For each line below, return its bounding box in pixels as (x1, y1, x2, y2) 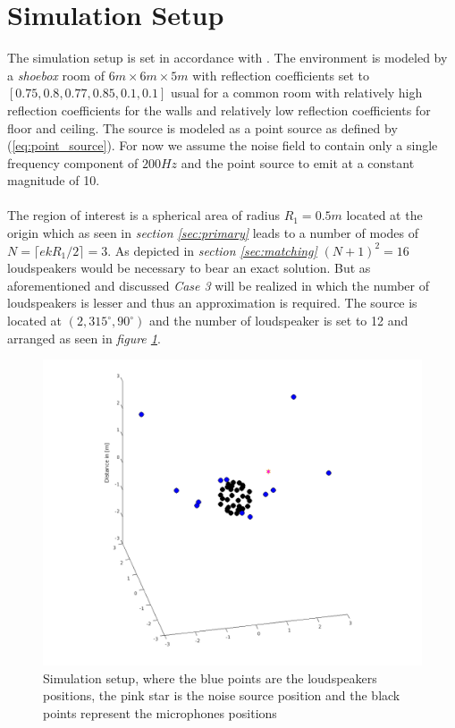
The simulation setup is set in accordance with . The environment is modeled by (7, 48, 448, 67)
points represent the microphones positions (43, 704, 277, 723)
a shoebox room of (7, 65, 105, 84)
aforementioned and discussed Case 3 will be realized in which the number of (7, 275, 429, 294)
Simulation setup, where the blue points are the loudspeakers (43, 668, 377, 687)
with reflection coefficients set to (192, 65, 370, 84)
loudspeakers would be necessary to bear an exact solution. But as (7, 258, 371, 277)
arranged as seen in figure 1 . (7, 328, 161, 347)
